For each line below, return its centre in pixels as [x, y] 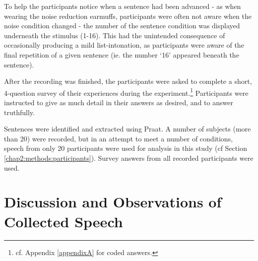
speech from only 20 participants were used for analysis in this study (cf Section [126, 148]
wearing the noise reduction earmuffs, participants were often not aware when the [128, 16]
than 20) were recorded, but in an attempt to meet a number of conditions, [119, 138]
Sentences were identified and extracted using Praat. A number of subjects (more [128, 129]
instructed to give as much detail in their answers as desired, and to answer [119, 102]
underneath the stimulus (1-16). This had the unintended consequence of [115, 35]
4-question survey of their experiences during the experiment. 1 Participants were [126, 92]
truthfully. [19, 112]
